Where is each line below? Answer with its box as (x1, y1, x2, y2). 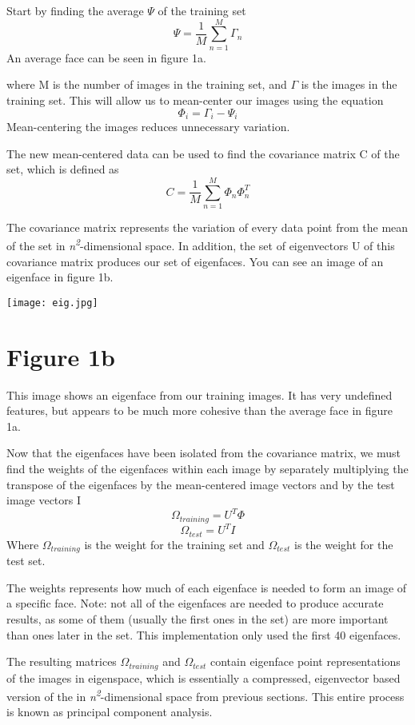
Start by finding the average (6, 2, 144, 18)
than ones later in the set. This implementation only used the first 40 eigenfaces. (6, 626, 401, 643)
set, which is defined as (6, 161, 119, 177)
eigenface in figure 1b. (6, 269, 114, 285)
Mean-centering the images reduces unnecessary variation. (6, 118, 290, 134)
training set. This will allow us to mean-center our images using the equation (6, 91, 384, 108)
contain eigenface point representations (210, 653, 401, 670)
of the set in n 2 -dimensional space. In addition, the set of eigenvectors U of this (6, 235, 395, 254)
